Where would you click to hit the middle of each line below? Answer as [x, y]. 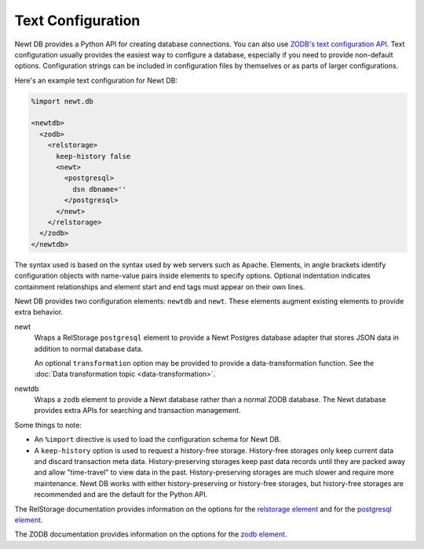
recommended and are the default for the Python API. [121, 495]
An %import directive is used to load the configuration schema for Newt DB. [158, 440]
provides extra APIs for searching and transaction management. [137, 411]
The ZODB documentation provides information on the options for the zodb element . [151, 534]
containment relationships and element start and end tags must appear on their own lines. [160, 286]
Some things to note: [48, 425]
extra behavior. [39, 312]
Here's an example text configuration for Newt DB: [96, 80]
